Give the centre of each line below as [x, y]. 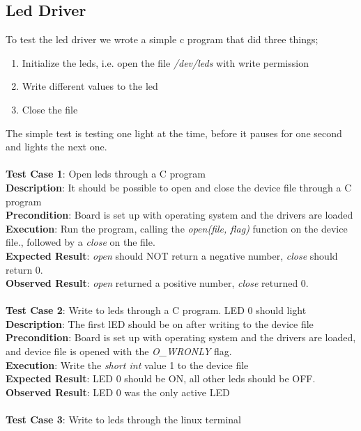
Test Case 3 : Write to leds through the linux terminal [123, 420]
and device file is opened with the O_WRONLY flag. [119, 351]
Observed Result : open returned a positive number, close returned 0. [157, 283]
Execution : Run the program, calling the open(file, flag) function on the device [177, 228]
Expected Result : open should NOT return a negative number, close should [172, 255]
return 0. [24, 269]
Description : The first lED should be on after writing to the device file [160, 323]
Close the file [50, 109]
